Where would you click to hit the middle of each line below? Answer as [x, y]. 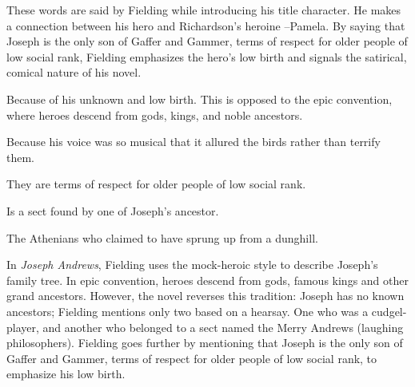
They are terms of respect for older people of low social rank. [156, 184]
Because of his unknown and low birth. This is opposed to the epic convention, [200, 99]
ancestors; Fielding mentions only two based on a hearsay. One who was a [188, 311]
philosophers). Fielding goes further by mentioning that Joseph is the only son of [205, 343]
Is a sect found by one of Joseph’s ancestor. [113, 210]
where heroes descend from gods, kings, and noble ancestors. [155, 115]
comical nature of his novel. [74, 72]
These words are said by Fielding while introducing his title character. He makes [204, 10]
